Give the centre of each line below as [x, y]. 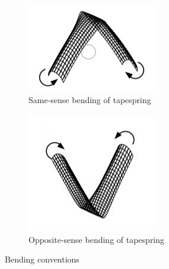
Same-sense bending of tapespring [90, 99]
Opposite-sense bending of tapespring [97, 239]
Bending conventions [42, 259]
